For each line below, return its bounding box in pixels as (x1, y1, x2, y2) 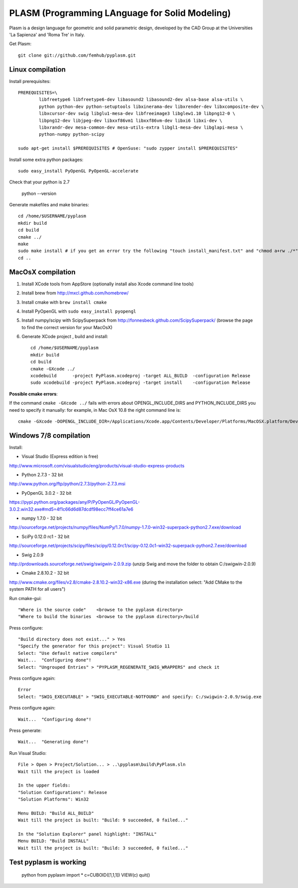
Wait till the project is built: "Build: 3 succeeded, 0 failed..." (18, 845, 188, 851)
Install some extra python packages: (9, 157, 84, 163)
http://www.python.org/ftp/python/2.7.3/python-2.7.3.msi (9, 481, 126, 487)
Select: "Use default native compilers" (18, 650, 118, 656)
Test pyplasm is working (9, 858, 86, 866)
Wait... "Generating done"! (18, 739, 89, 745)
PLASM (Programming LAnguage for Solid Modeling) (9, 7, 231, 18)
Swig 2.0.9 (21, 552, 44, 558)
